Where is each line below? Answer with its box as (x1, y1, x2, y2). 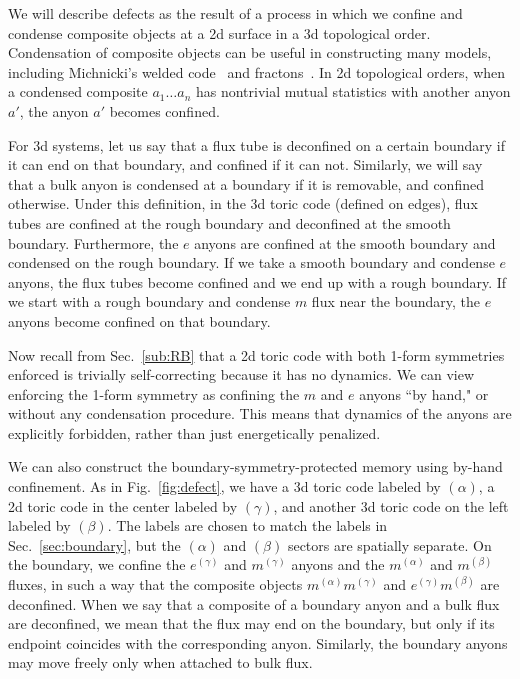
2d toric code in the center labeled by (8, 495, 238, 516)
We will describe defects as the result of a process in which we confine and (8, 3, 463, 23)
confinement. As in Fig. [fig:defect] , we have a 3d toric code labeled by (8, 476, 441, 497)
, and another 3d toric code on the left (273, 495, 509, 516)
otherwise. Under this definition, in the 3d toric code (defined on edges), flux (8, 193, 478, 214)
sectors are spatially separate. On (287, 534, 492, 555)
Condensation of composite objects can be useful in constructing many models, (8, 42, 492, 63)
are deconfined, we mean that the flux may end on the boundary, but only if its (8, 613, 495, 634)
